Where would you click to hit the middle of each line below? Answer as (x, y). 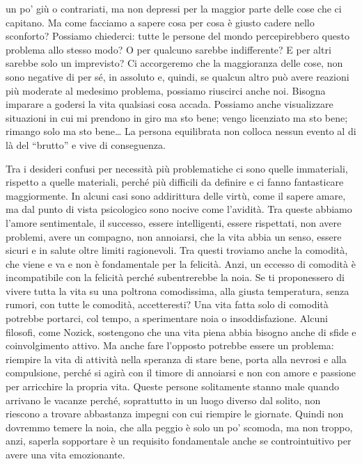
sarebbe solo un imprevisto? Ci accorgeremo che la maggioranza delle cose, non (174, 63)
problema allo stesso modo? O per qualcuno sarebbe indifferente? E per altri (168, 49)
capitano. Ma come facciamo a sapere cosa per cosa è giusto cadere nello (160, 22)
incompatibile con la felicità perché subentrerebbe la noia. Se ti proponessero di (175, 277)
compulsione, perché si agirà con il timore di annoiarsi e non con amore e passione (181, 373)
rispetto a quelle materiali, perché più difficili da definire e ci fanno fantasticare (175, 182)
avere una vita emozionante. (65, 454)
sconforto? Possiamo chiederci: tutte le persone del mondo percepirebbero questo (178, 36)
